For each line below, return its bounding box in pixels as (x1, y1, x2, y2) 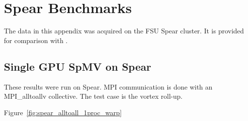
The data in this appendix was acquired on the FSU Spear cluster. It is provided (4, 26, 244, 36)
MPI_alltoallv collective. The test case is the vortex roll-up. (4, 91, 182, 101)
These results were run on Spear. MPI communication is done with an (4, 81, 213, 91)
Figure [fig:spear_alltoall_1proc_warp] (4, 107, 122, 117)
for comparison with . (4, 35, 68, 45)
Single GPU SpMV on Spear (4, 59, 151, 74)
